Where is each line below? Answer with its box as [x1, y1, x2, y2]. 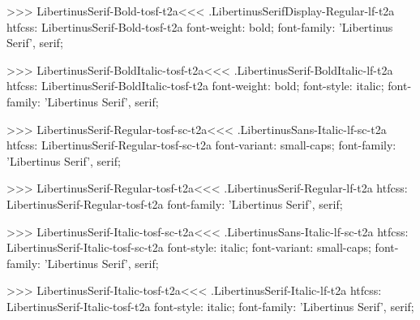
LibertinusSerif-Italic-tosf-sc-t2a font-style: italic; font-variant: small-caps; [6, 239, 371, 256]
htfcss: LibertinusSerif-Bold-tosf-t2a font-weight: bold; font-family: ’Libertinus [6, 18, 393, 35]
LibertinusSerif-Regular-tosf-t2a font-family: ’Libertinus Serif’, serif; [6, 195, 343, 212]
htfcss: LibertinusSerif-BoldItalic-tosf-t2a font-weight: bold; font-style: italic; [6, 77, 384, 94]
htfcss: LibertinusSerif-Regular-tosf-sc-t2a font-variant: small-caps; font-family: [6, 136, 396, 154]
